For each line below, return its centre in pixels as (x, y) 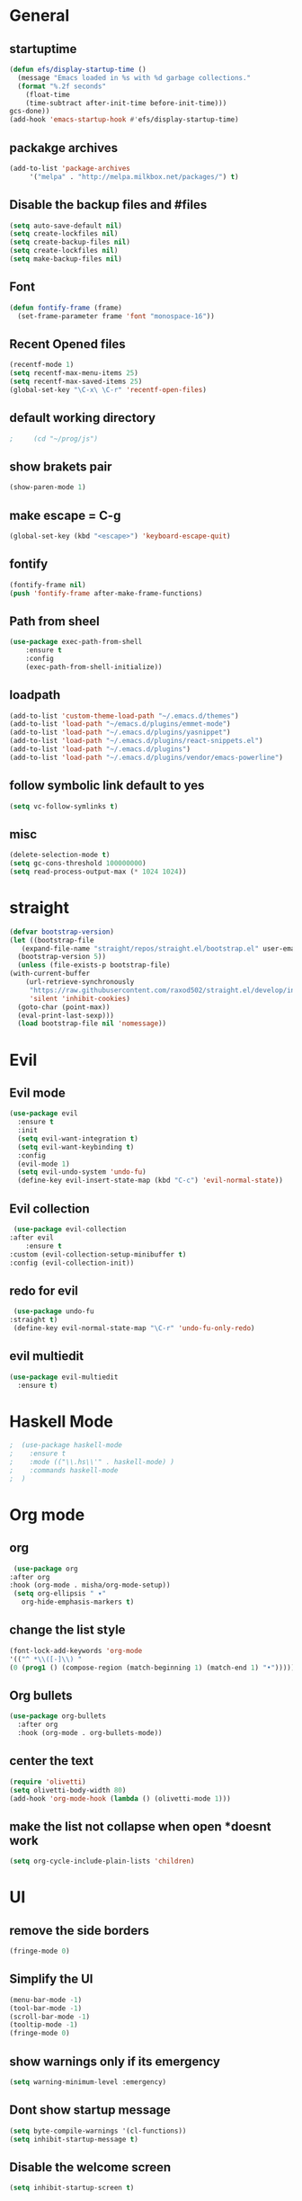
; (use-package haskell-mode (66, 1445)
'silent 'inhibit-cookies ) (80, 998)
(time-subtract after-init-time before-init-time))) (126, 103)
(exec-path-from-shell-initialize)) (94, 667)
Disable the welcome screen (90, 2167)
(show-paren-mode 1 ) (48, 488)
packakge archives (64, 148)
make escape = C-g (65, 515)
